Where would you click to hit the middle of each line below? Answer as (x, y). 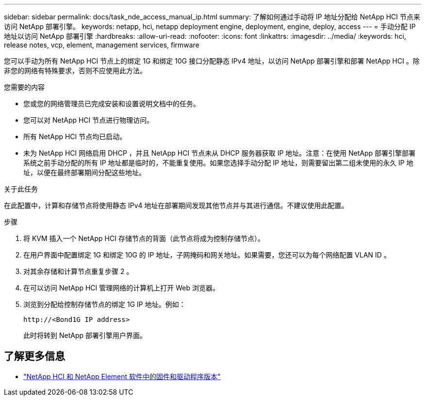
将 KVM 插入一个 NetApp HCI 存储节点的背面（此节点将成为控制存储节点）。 (144, 238)
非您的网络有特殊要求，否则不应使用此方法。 (75, 71)
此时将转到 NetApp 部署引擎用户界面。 (85, 335)
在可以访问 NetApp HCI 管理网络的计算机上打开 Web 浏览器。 (121, 288)
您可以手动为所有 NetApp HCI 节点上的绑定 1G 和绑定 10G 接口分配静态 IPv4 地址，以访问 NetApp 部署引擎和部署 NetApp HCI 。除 (212, 61)
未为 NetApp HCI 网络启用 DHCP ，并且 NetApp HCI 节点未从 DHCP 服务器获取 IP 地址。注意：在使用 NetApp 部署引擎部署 (220, 153)
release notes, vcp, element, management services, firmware (102, 45)
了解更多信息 (34, 356)
